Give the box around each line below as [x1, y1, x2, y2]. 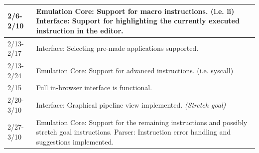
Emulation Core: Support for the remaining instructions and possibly [36, 117, 248, 127]
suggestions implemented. [36, 136, 114, 147]
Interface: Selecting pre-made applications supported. [36, 43, 199, 53]
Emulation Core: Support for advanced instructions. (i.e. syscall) [36, 65, 234, 75]
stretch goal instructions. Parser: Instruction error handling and [36, 127, 231, 137]
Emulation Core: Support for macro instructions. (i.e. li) [36, 5, 235, 16]
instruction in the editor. [36, 25, 124, 35]
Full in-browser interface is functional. [36, 82, 152, 93]
